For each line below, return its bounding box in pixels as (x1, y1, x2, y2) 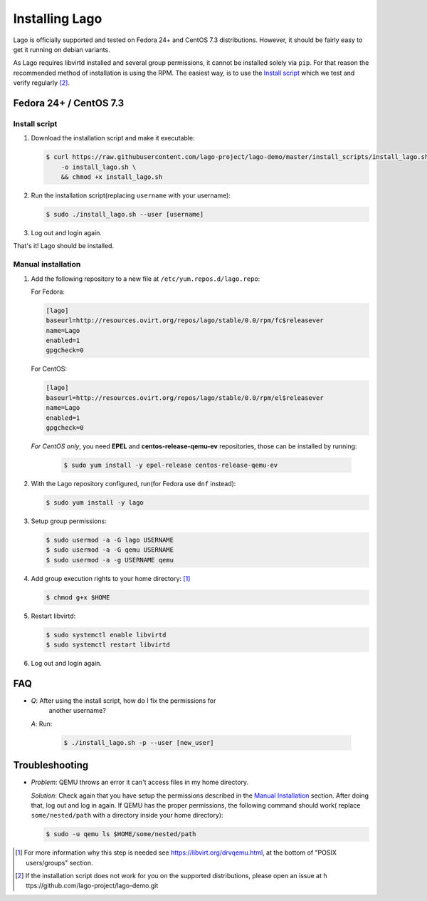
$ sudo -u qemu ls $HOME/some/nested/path (46, 830, 196, 838)
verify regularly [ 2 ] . (13, 78, 70, 87)
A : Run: (31, 719, 53, 728)
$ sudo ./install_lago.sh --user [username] (46, 210, 204, 218)
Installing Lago (13, 11, 102, 26)
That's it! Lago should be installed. (13, 242, 114, 250)
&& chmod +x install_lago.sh (60, 173, 163, 181)
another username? (48, 706, 106, 715)
